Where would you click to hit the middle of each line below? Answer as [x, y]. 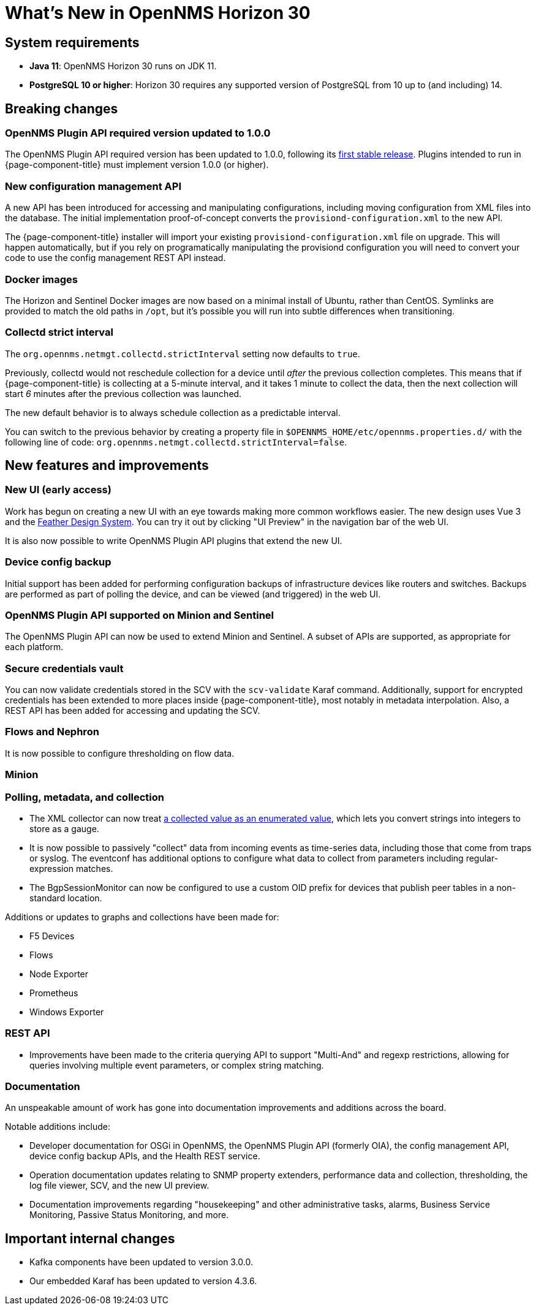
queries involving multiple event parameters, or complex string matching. [177, 1065]
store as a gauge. [64, 828]
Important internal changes [90, 1238]
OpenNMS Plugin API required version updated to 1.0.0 [138, 133]
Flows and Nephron [52, 732]
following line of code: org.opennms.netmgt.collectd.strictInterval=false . [176, 442]
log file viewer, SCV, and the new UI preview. [119, 1186]
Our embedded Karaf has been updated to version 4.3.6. [143, 1281]
